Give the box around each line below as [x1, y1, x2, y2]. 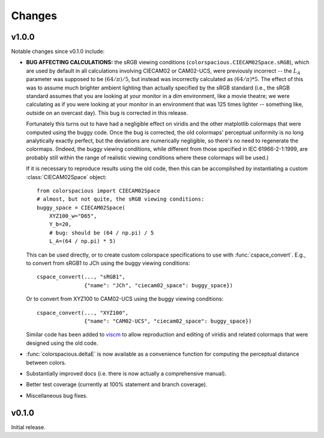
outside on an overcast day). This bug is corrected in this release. [26, 109, 188, 117]
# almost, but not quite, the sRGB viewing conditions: [37, 196, 205, 202]
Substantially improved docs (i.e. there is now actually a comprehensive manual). [26, 370, 227, 377]
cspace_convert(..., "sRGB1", [37, 273, 126, 281]
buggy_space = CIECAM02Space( [37, 204, 126, 211]
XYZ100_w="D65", [49, 213, 97, 219]
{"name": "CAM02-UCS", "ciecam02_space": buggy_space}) [84, 318, 252, 324]
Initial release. [11, 424, 46, 431]
